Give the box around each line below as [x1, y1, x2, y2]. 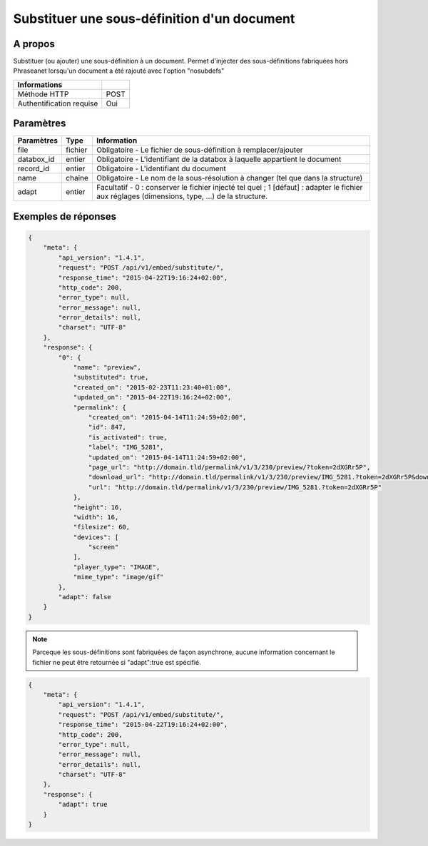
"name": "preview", [73, 364, 142, 372]
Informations [17, 79, 63, 89]
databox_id [17, 154, 55, 164]
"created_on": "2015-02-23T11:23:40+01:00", [73, 383, 232, 392]
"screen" [88, 543, 119, 551]
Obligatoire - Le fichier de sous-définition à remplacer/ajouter [96, 145, 303, 155]
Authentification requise [17, 98, 98, 108]
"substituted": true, [73, 373, 149, 382]
